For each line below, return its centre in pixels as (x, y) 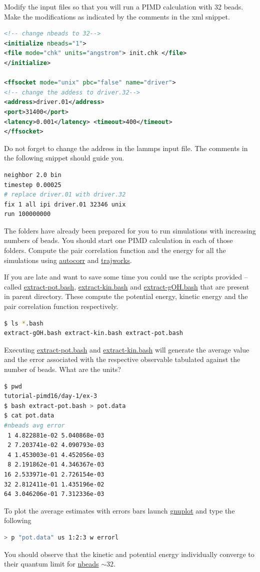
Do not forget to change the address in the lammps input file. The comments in (126, 148)
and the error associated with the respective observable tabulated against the (122, 359)
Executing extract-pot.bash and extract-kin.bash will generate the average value (127, 349)
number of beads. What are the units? (62, 369)
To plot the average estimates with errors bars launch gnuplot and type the (119, 510)
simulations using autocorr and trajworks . (68, 260)
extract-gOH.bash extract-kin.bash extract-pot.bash (93, 333)
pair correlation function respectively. (61, 306)
